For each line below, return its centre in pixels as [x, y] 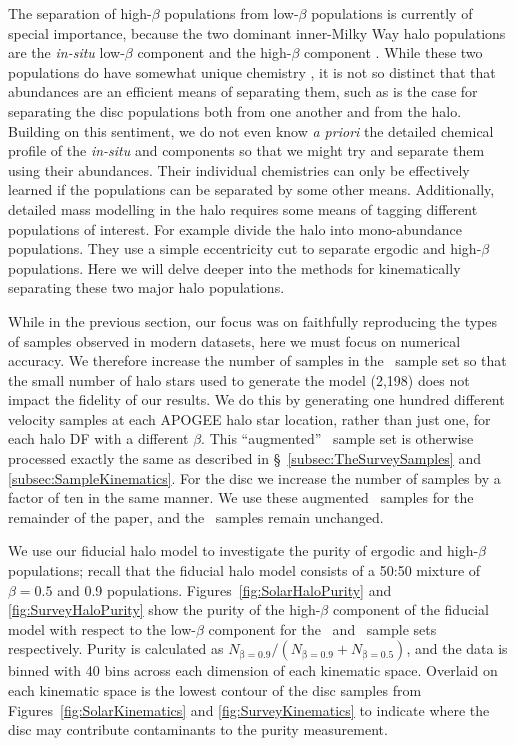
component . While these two [393, 52]
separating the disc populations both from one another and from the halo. [235, 110]
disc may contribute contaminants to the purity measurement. [198, 729]
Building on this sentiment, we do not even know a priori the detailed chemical [251, 130]
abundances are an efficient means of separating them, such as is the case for [243, 91]
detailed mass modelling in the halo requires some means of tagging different [243, 208]
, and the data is [457, 648]
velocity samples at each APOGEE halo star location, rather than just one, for [249, 418]
